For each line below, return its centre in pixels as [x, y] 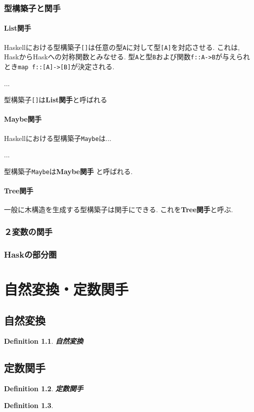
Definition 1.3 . [29, 405]
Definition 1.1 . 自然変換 [44, 341]
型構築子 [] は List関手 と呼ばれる [56, 100]
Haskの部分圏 [30, 254]
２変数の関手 [28, 231]
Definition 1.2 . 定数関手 [44, 389]
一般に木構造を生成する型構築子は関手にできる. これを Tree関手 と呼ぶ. [119, 209]
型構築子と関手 [32, 8]
